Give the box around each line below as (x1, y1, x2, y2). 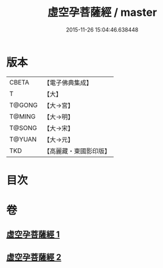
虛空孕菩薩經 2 (6, 252, 62, 262)
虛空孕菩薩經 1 (6, 229, 60, 240)
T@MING (9, 112, 36, 120)
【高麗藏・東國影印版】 (43, 146, 111, 155)
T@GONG (9, 101, 38, 109)
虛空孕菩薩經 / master (47, 5, 157, 19)
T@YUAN (9, 135, 37, 143)
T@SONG (9, 123, 38, 132)
